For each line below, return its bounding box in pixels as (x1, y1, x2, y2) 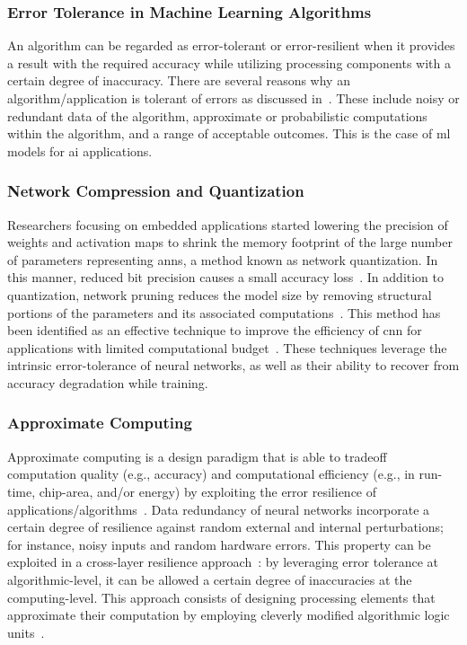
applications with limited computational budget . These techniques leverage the (7, 338, 447, 357)
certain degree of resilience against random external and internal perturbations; (7, 517, 444, 536)
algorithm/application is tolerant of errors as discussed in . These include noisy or (7, 89, 460, 107)
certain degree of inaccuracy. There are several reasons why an (7, 71, 350, 90)
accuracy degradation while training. (7, 373, 208, 392)
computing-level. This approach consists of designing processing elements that (7, 588, 436, 606)
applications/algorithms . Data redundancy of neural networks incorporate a (7, 499, 430, 518)
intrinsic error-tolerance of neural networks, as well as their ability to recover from (7, 356, 460, 375)
